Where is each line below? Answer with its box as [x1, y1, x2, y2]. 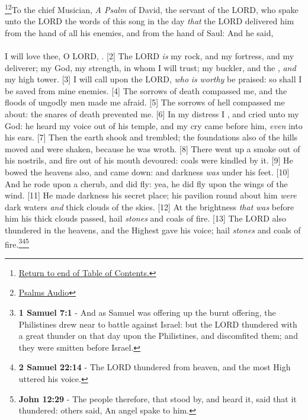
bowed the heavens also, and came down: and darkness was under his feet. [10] [5, 165, 290, 178]
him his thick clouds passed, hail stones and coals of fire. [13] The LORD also [5, 212, 286, 225]
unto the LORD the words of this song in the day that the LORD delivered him [5, 15, 294, 27]
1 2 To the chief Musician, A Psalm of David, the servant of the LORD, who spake [5, 2, 299, 15]
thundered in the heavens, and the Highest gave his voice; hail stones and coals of [5, 223, 301, 236]
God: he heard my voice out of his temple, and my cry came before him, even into [5, 119, 303, 132]
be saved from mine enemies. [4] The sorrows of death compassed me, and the [5, 84, 287, 97]
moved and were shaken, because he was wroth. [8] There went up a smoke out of [5, 142, 300, 155]
